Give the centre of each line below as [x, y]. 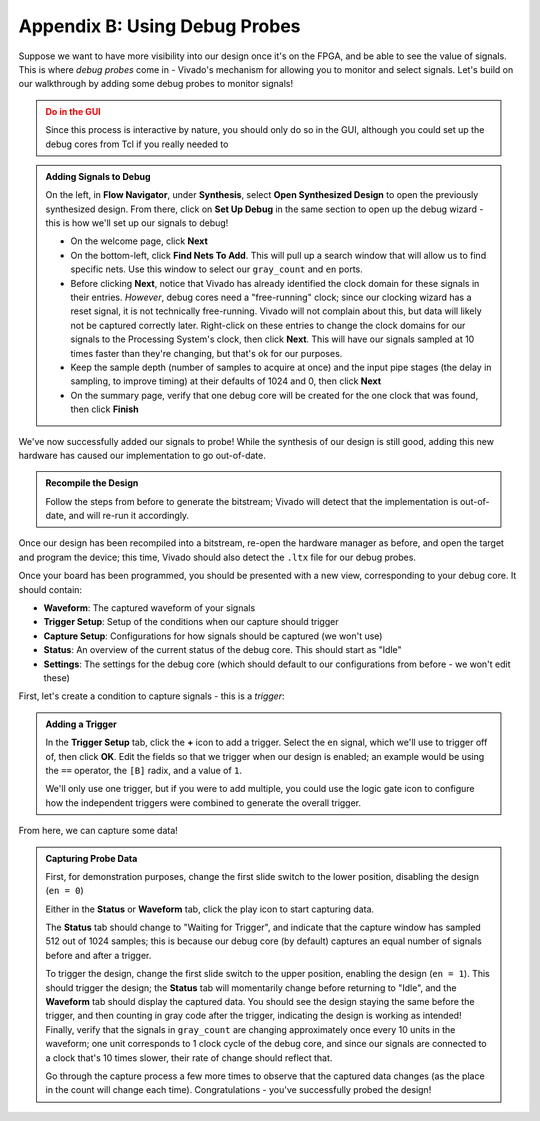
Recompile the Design [92, 483]
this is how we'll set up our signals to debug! [137, 223]
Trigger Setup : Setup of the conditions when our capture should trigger [191, 622]
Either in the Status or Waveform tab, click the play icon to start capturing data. [210, 909]
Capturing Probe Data [91, 858]
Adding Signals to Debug [98, 176]
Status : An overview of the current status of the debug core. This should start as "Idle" [222, 650]
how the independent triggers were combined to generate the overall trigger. [203, 802]
